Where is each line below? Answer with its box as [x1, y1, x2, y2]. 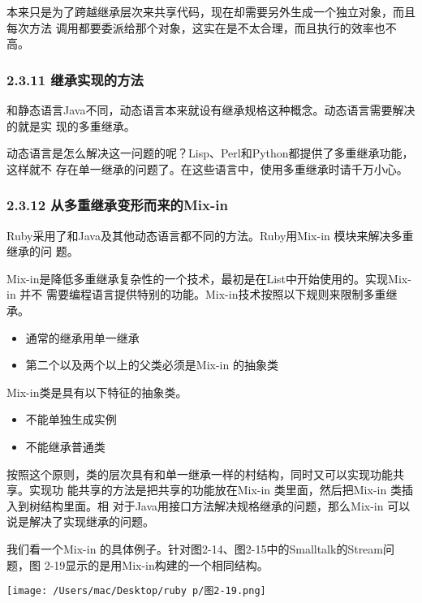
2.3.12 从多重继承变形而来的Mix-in [6, 195, 228, 215]
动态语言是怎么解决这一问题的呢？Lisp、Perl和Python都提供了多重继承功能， [6, 144, 414, 162]
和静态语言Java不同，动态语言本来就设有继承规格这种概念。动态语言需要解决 [6, 101, 416, 118]
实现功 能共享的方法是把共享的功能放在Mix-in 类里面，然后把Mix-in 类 [28, 481, 402, 498]
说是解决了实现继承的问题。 [6, 513, 154, 530]
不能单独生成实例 [25, 411, 117, 428]
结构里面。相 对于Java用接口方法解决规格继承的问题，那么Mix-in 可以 [40, 497, 411, 514]
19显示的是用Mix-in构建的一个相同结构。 [54, 556, 269, 573]
